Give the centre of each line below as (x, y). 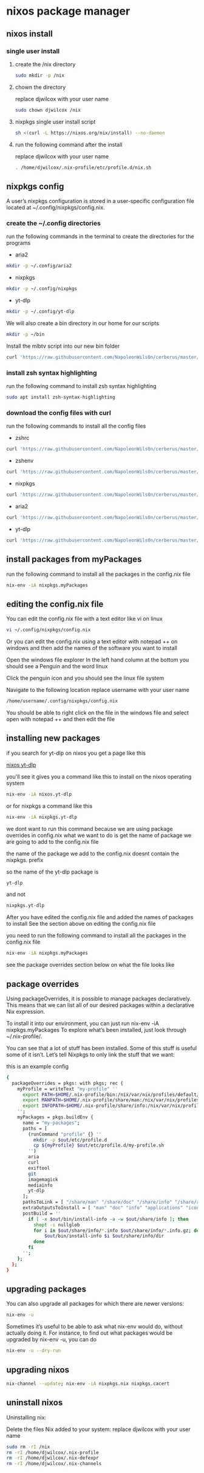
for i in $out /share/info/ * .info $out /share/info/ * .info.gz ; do (116, 1231)
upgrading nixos (38, 1370)
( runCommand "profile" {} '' (65, 1134)
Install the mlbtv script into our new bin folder (63, 346)
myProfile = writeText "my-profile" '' (68, 1089)
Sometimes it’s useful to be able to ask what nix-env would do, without (95, 1327)
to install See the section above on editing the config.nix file (81, 924)
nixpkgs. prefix (25, 860)
